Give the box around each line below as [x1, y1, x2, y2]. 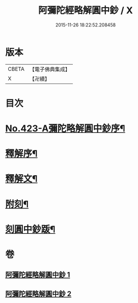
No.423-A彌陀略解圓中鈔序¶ [5, 123, 126, 134]
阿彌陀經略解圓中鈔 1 [5, 270, 70, 279]
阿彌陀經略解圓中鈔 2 [5, 289, 72, 298]
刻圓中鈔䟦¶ [5, 224, 56, 235]
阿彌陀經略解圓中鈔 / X [38, 5, 133, 16]
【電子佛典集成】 [29, 66, 70, 73]
